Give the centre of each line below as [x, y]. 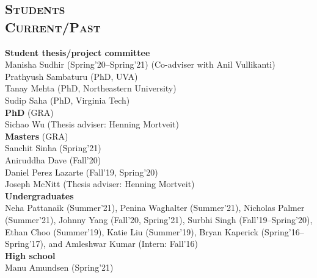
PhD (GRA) [29, 112]
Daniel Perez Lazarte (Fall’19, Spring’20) [82, 172]
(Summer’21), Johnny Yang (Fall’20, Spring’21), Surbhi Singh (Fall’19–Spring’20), [159, 219]
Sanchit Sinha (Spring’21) [53, 148]
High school [30, 255]
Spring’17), [25, 244]
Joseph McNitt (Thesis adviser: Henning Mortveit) [100, 184]
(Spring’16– [282, 231]
